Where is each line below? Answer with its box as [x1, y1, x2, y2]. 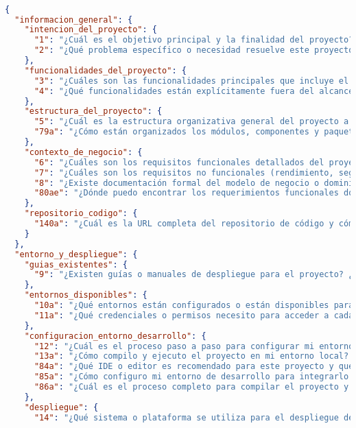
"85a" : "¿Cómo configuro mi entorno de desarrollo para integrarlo [34, 372, 349, 382]
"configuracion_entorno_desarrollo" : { [24, 331, 206, 341]
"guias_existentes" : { [24, 259, 128, 270]
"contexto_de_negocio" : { [24, 147, 143, 157]
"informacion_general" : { [14, 14, 133, 25]
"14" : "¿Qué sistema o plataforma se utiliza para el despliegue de [34, 412, 354, 423]
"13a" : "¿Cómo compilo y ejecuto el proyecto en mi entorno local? [34, 351, 349, 361]
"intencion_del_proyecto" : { [24, 25, 157, 35]
